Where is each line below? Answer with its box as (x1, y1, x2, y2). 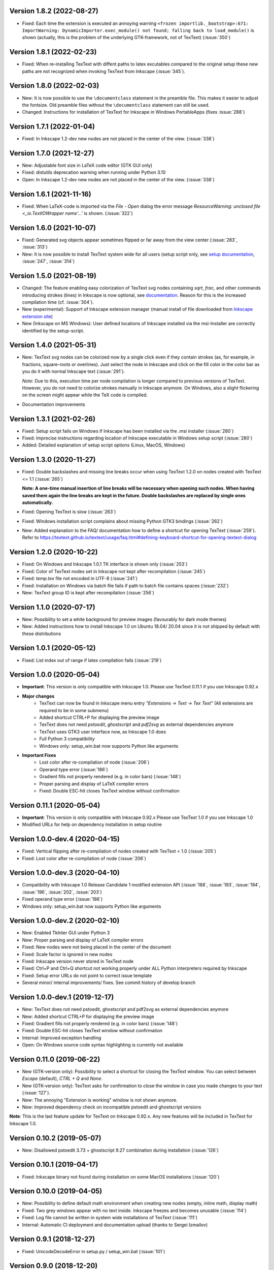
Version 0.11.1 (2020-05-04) (9, 801, 100, 810)
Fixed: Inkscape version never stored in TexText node (22, 958, 134, 965)
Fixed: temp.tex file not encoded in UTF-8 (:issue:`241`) (22, 576, 138, 582)
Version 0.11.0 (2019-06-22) (9, 1055, 100, 1064)
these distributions (22, 630, 61, 637)
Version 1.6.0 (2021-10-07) (9, 224, 96, 232)
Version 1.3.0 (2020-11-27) (9, 455, 96, 464)
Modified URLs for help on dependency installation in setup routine (22, 821, 162, 828)
